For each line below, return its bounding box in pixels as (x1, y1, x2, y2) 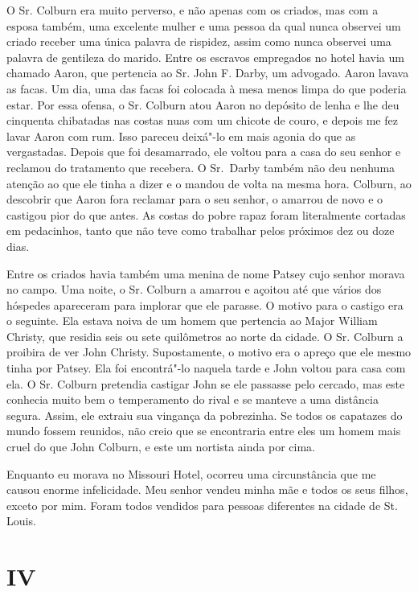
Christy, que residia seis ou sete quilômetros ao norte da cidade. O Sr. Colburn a (6, 327, 404, 344)
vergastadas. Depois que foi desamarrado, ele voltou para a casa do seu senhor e (6, 143, 401, 160)
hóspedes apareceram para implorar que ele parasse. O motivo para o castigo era (6, 296, 404, 313)
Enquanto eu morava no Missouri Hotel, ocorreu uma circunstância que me (6, 465, 376, 482)
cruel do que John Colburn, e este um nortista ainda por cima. (6, 438, 315, 455)
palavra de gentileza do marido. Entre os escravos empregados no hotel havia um (6, 48, 404, 65)
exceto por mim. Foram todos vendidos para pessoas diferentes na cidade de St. (6, 496, 398, 513)
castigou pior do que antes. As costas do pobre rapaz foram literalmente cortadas (6, 206, 406, 223)
